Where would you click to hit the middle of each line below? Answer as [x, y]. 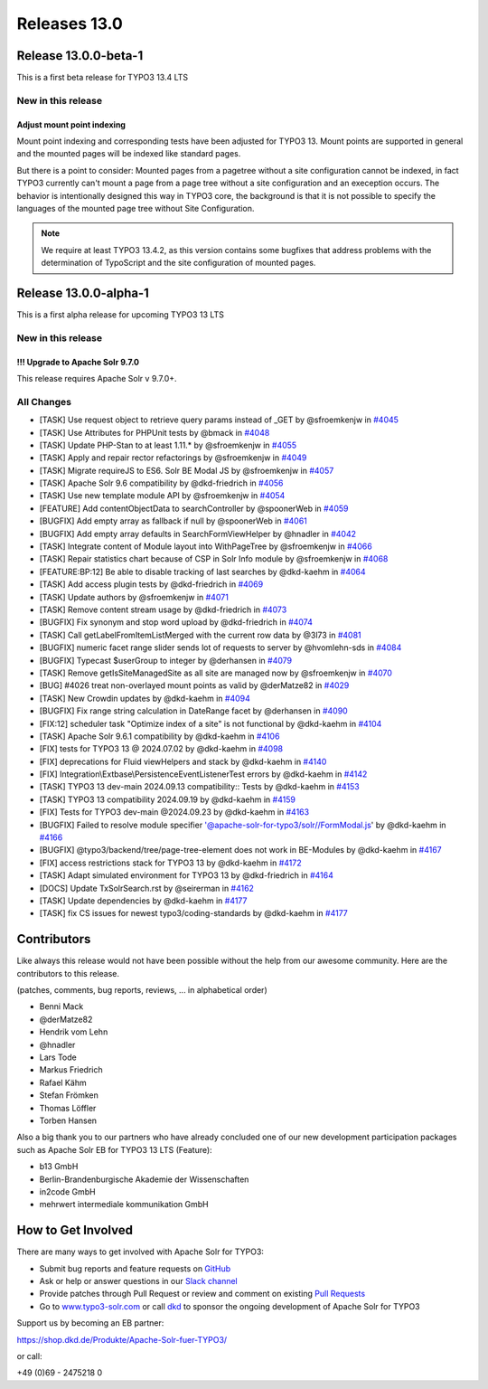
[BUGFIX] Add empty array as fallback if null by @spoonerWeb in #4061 [173, 521]
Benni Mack [61, 1006]
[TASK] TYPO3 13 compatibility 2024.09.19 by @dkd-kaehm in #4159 [167, 799]
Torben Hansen [68, 1120]
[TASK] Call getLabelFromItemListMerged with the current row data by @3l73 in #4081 [200, 635]
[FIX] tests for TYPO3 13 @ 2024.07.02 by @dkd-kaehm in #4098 [161, 749]
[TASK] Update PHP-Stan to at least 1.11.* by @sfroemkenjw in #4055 [168, 445]
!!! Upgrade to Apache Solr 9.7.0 [78, 362]
